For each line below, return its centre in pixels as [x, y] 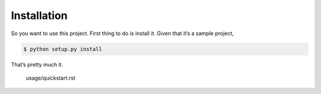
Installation [39, 15]
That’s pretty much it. [37, 64]
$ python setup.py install [63, 49]
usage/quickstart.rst [51, 78]
